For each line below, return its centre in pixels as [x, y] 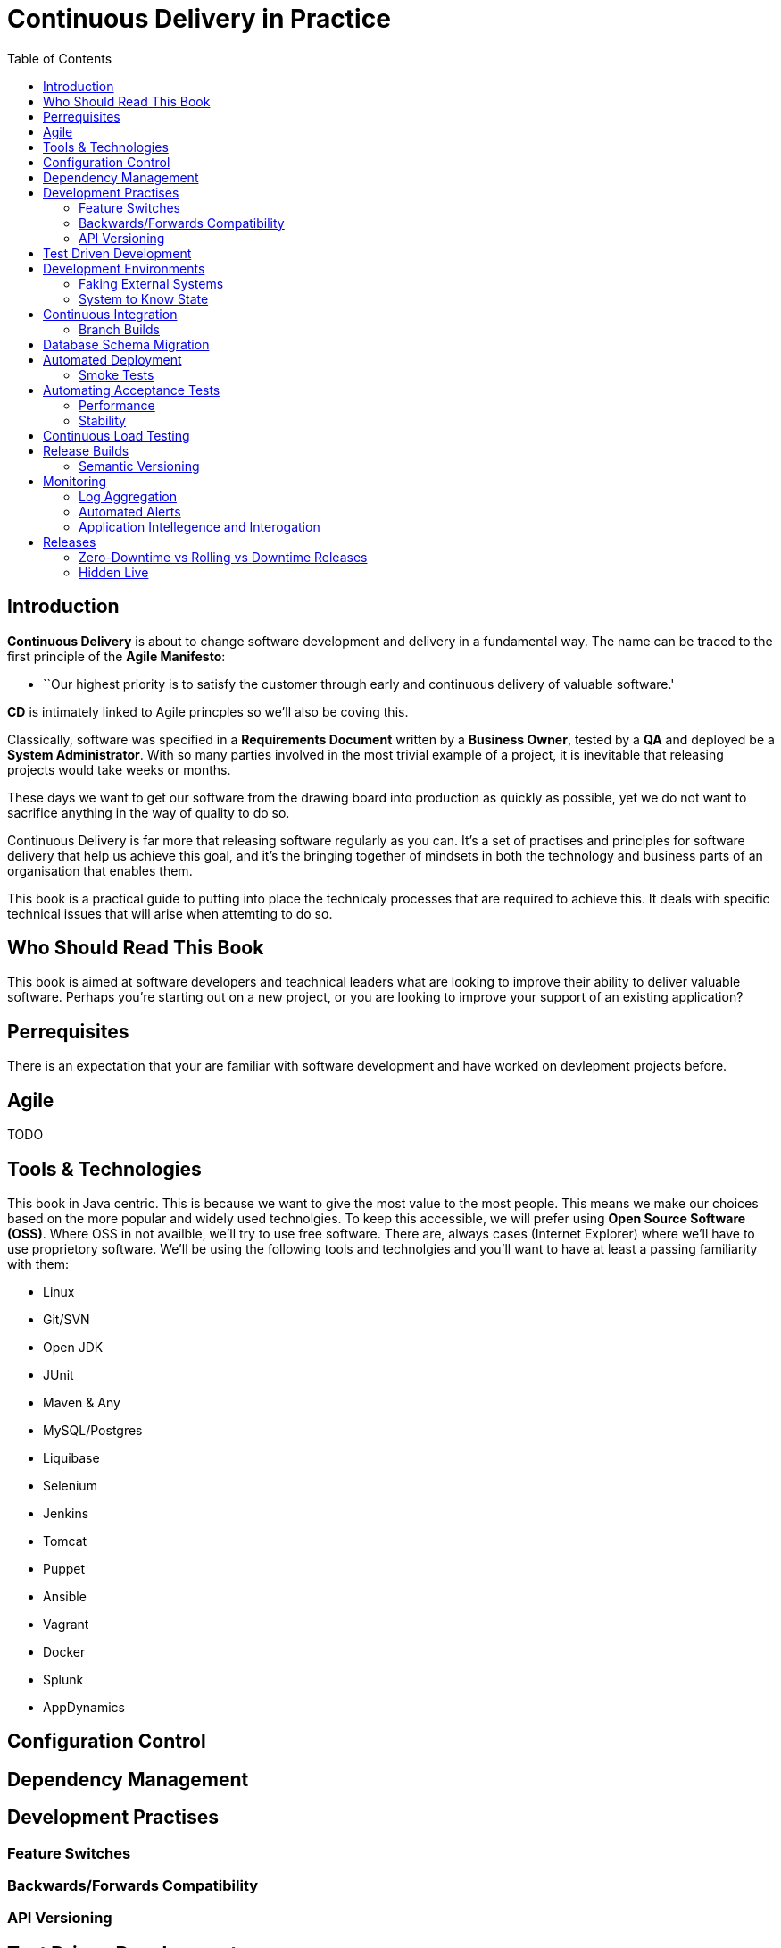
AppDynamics [84, 1707]
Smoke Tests [116, 374]
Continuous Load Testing [116, 435]
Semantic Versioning [139, 466]
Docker [64, 1651]
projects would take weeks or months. [119, 769]
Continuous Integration [110, 314]
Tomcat [65, 1541]
